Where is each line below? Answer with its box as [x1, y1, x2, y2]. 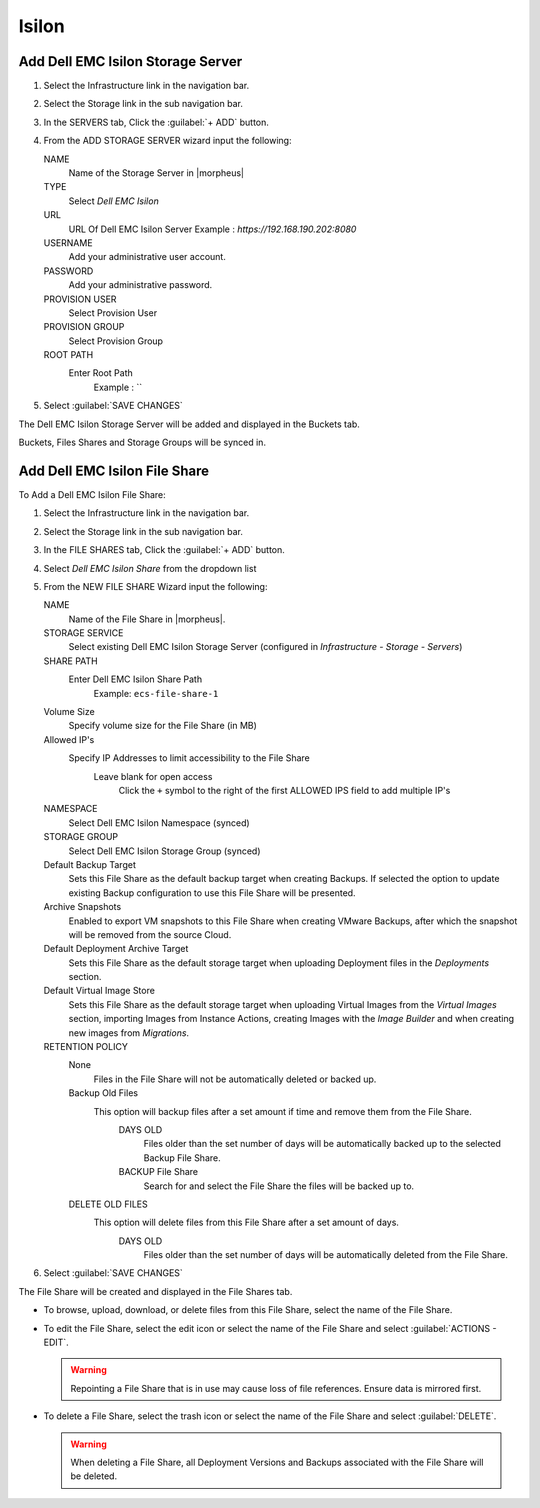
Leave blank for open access [93, 770, 213, 782]
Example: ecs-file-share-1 [93, 687, 219, 699]
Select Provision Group [68, 335, 164, 347]
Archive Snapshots [43, 901, 122, 913]
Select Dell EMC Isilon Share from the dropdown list [43, 562, 257, 574]
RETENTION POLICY [43, 1041, 129, 1053]
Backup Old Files [68, 1087, 139, 1099]
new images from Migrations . [68, 1026, 190, 1039]
